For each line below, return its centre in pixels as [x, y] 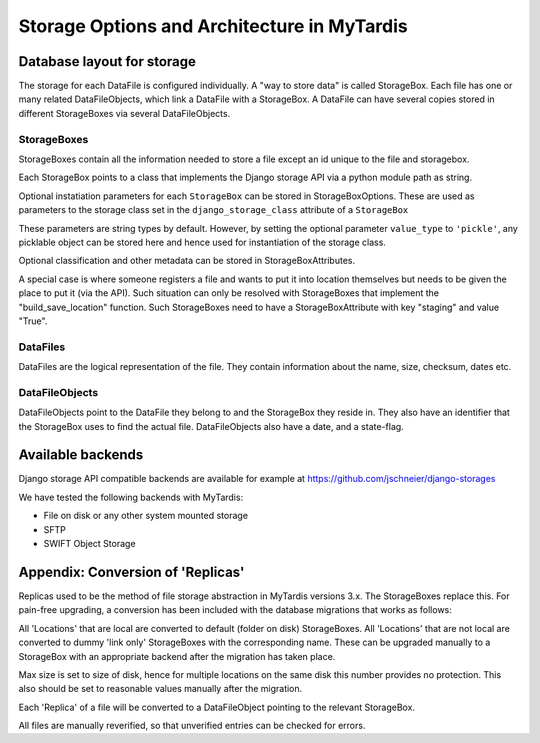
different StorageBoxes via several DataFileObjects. [124, 113]
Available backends [81, 455]
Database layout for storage [107, 61]
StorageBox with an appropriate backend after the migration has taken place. [177, 656]
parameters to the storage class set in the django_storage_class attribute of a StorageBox [213, 210]
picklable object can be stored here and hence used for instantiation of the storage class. [202, 242]
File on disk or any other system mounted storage [146, 516]
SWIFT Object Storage [89, 544]
